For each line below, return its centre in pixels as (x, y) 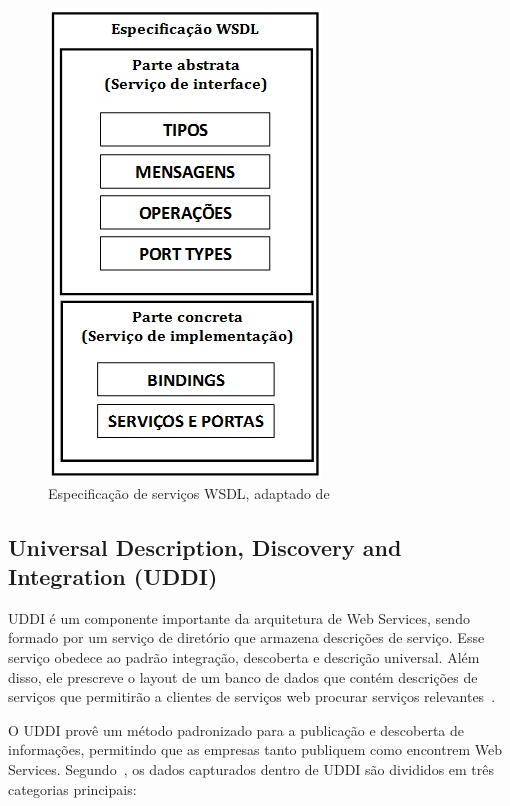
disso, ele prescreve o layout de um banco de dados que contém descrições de (243, 676)
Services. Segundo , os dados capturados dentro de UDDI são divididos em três (251, 768)
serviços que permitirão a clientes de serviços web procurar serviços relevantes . (252, 696)
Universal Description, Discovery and (205, 546)
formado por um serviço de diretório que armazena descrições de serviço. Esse (246, 637)
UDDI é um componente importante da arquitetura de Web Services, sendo (239, 617)
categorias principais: (72, 788)
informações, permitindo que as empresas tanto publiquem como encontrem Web (255, 749)
